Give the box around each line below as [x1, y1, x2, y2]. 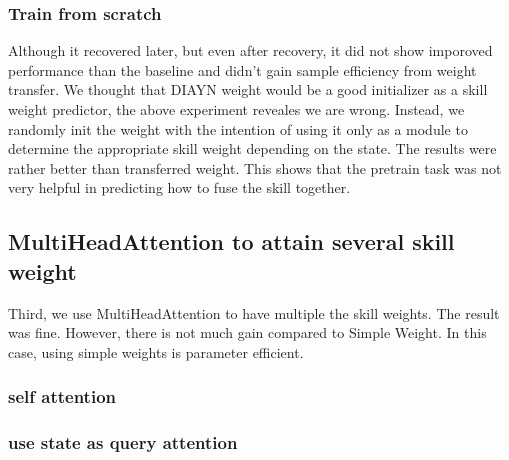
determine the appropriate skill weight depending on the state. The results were [8, 138, 497, 159]
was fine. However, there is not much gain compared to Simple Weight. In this [8, 322, 487, 343]
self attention [8, 384, 116, 409]
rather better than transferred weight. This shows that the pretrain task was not [8, 157, 502, 178]
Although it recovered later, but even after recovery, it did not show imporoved [8, 40, 493, 61]
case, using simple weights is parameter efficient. [8, 341, 304, 362]
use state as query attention [8, 430, 238, 455]
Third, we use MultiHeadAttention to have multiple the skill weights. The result [8, 302, 500, 323]
